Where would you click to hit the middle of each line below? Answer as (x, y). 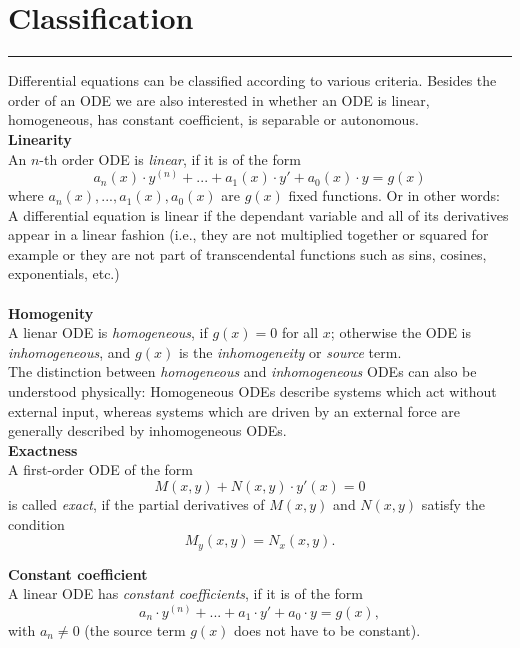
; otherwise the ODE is (401, 332)
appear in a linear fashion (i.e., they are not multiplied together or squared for (248, 234)
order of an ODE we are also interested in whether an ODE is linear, (219, 99)
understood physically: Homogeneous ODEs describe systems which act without (252, 391)
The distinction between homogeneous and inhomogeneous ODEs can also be (242, 371)
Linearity (40, 138)
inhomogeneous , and (69, 351)
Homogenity (51, 312)
